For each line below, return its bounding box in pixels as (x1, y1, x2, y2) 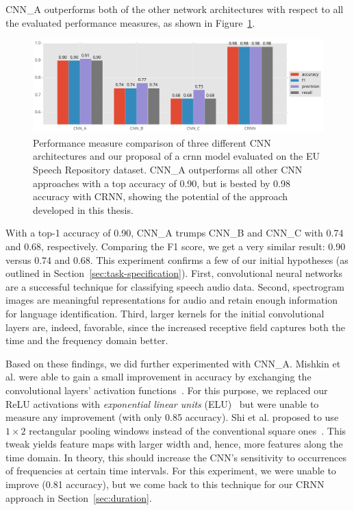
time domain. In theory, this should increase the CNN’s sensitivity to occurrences (5, 450, 347, 464)
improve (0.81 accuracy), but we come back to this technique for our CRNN (5, 477, 325, 491)
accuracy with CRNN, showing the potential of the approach (33, 189, 288, 204)
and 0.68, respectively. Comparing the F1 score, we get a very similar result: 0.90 (5, 239, 346, 253)
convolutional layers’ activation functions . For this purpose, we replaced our (5, 382, 328, 397)
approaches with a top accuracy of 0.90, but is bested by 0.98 (33, 175, 290, 190)
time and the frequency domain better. (5, 333, 168, 348)
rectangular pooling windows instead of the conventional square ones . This (29, 423, 346, 437)
